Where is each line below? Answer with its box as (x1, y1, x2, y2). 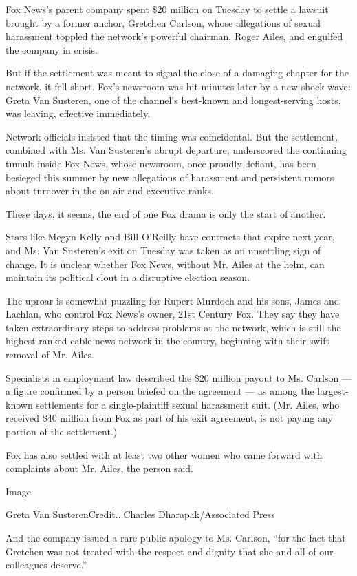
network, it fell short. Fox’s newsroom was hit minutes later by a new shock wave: (6, 79, 351, 93)
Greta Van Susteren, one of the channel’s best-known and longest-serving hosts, (6, 92, 341, 107)
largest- (317, 384, 349, 398)
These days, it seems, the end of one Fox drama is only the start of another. (6, 206, 326, 220)
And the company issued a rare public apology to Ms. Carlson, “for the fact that (6, 531, 346, 544)
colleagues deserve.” (6, 557, 87, 572)
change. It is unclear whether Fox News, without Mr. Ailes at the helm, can (6, 256, 325, 271)
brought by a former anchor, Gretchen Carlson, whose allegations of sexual (6, 15, 321, 30)
